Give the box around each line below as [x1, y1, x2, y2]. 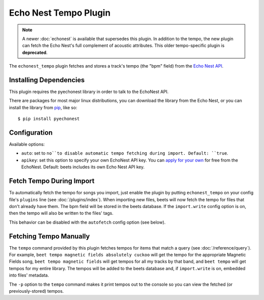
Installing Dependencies [9, 76, 85, 84]
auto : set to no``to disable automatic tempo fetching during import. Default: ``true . [21, 150, 228, 156]
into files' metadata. [9, 272, 49, 278]
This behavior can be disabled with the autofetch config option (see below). [9, 219, 166, 225]
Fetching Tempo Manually [9, 232, 90, 240]
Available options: [9, 141, 45, 147]
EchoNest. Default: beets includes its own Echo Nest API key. [21, 164, 145, 170]
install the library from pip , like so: [9, 104, 78, 110]
